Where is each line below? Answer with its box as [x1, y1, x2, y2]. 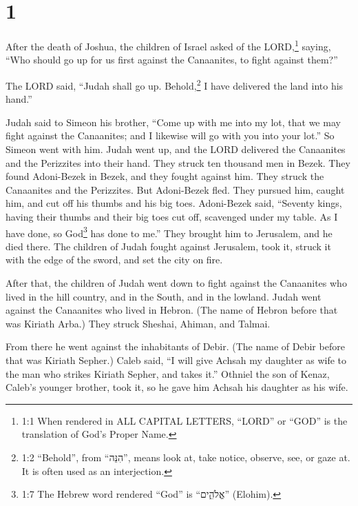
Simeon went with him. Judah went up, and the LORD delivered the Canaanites [6, 142, 346, 156]
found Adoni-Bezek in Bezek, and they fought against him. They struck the [6, 169, 324, 183]
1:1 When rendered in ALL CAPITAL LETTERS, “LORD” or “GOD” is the [21, 413, 348, 427]
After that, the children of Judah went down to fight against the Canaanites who [6, 276, 347, 290]
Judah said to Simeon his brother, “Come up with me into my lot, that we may [6, 114, 341, 129]
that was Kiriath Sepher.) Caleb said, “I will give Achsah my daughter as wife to [6, 352, 347, 367]
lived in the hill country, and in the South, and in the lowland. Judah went [6, 289, 322, 303]
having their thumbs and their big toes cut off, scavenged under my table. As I [6, 209, 338, 223]
